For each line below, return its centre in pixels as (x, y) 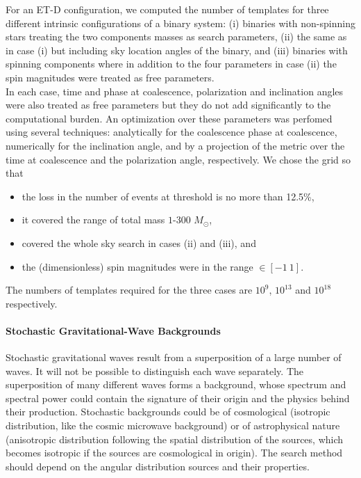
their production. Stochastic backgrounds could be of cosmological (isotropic (168, 412)
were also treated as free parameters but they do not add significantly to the (168, 105)
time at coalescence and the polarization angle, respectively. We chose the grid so (178, 159)
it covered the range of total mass (93, 220)
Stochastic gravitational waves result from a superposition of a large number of (174, 357)
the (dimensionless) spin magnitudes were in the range (137, 266)
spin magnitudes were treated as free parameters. (110, 77)
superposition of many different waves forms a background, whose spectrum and (176, 384)
